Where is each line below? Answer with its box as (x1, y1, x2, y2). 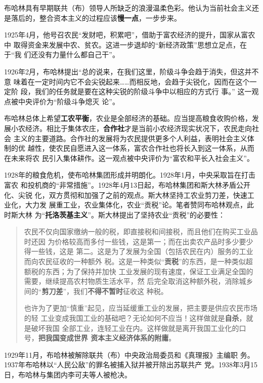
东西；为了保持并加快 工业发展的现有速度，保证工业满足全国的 (45, 266, 253, 276)
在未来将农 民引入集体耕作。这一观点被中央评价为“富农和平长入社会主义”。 (4, 152, 254, 163)
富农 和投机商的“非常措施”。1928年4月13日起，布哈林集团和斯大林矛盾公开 (4, 179, 250, 190)
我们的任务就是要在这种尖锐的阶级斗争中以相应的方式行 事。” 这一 (34, 86, 252, 97)
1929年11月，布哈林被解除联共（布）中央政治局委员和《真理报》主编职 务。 (4, 349, 254, 360)
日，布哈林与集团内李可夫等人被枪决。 (4, 369, 131, 379)
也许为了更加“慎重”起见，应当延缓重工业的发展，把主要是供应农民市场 (24, 303, 258, 313)
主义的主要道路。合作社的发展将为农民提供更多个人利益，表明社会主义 (13, 133, 247, 143)
